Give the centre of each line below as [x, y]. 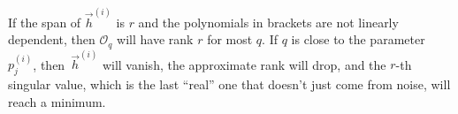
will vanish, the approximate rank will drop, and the [244, 64]
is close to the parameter [358, 39]
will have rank [155, 39]
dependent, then [52, 39]
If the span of [45, 22]
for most [230, 39]
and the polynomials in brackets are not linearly [268, 22]
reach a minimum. [57, 101]
